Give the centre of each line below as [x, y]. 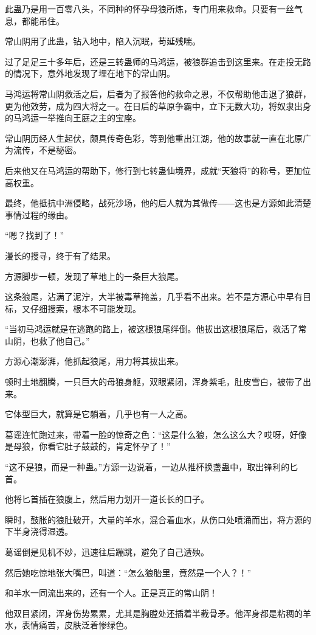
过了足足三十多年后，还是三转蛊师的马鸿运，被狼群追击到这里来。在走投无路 [158, 61]
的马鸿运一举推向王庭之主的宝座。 [73, 118]
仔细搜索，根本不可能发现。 [85, 308]
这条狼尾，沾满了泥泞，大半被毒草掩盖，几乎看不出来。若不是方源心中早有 [154, 297]
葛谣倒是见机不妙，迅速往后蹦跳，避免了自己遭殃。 [107, 552]
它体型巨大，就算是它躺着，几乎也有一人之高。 [98, 414]
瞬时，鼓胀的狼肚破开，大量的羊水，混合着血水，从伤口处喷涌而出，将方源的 [158, 519]
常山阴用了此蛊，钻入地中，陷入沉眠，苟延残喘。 [103, 41]
